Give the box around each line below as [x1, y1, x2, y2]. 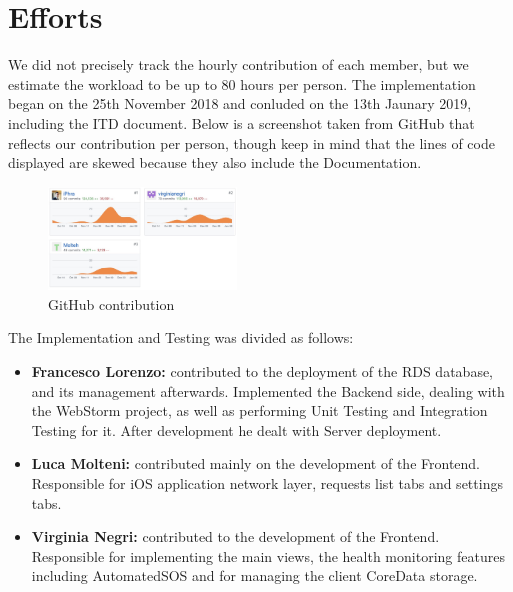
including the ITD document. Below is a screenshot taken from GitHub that [8, 112, 475, 133]
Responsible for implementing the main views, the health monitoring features [31, 545, 505, 566]
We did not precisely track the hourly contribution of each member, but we [8, 54, 469, 75]
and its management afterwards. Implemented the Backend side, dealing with [31, 380, 505, 401]
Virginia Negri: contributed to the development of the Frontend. [31, 526, 440, 547]
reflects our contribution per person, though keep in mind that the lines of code [8, 132, 495, 153]
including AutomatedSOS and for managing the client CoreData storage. [31, 565, 478, 586]
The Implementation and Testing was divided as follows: [8, 327, 354, 348]
